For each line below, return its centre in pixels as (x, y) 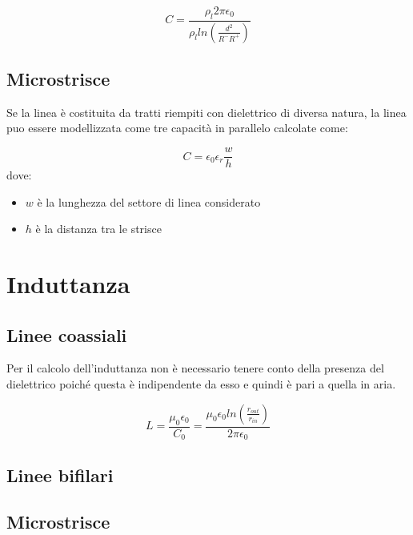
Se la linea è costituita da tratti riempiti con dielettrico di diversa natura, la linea (206, 112)
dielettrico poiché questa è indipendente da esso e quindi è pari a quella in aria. (201, 384)
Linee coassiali (67, 334)
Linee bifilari (60, 475)
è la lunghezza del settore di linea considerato (149, 201)
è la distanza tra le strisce (98, 229)
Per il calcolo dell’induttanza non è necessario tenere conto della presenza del (195, 368)
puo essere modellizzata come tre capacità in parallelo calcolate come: (177, 128)
